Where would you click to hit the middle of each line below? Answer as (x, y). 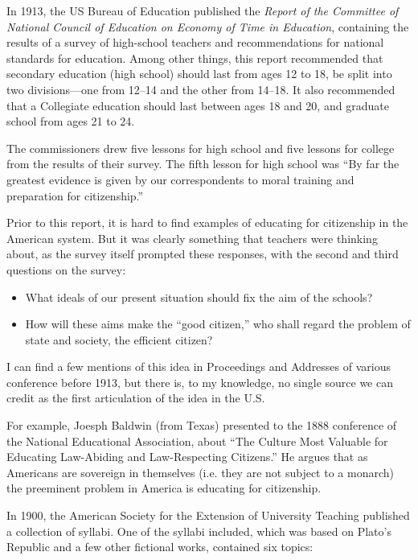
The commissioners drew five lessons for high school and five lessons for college (201, 148)
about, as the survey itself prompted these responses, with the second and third (203, 254)
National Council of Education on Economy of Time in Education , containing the (208, 26)
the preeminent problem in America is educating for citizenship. (164, 488)
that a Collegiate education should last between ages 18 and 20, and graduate (198, 105)
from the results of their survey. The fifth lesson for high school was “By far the (203, 164)
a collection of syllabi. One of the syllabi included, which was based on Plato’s (199, 531)
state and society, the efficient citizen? (119, 339)
